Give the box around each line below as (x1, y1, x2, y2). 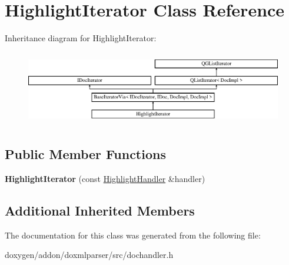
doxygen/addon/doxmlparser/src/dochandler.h (5, 249, 174, 261)
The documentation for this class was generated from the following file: (5, 228, 261, 241)
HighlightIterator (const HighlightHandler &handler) (5, 173, 205, 185)
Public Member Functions (5, 145, 166, 163)
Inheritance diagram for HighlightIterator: (5, 32, 157, 44)
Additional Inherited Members (5, 201, 195, 219)
